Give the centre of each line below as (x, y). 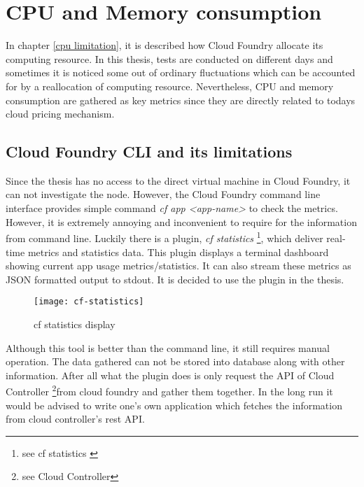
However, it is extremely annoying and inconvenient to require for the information (181, 221)
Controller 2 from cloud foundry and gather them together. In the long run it (169, 390)
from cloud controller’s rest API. (75, 419)
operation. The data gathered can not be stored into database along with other (175, 361)
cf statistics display (75, 324)
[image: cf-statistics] (89, 302)
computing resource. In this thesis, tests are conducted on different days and (169, 58)
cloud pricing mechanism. (60, 114)
